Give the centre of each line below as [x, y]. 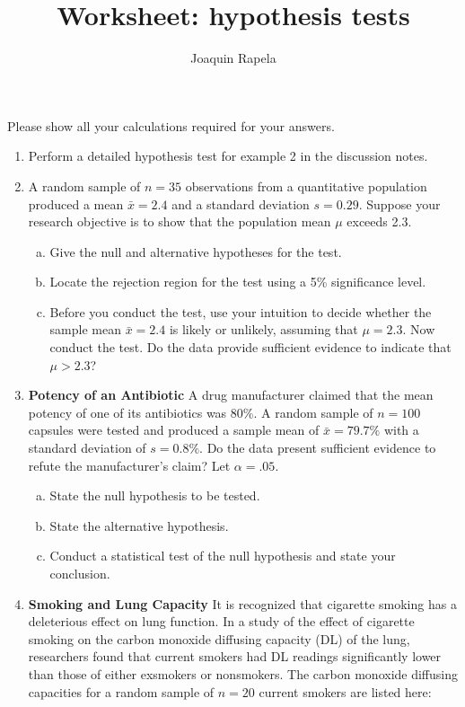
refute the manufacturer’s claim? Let [129, 465]
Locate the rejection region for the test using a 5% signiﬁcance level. [238, 282]
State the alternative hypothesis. [139, 525]
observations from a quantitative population [306, 186]
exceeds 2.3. [379, 221]
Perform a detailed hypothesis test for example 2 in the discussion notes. [228, 156]
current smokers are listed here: [345, 691]
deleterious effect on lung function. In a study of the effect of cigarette [221, 621]
